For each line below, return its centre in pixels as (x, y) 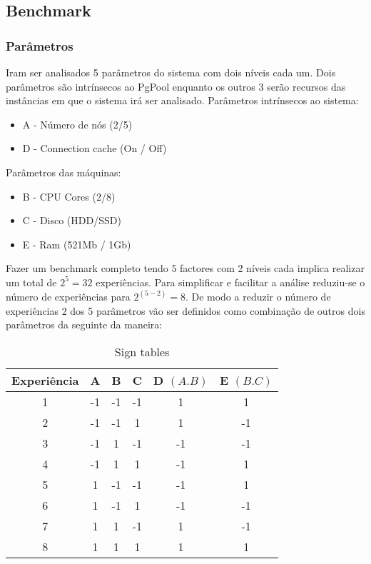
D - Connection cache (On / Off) (95, 148)
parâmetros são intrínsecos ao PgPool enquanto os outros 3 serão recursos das (176, 86)
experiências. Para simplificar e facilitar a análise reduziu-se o (230, 282)
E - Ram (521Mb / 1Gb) (77, 244)
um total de (31, 282)
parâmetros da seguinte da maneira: (84, 324)
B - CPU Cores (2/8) (69, 196)
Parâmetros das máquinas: (63, 172)
